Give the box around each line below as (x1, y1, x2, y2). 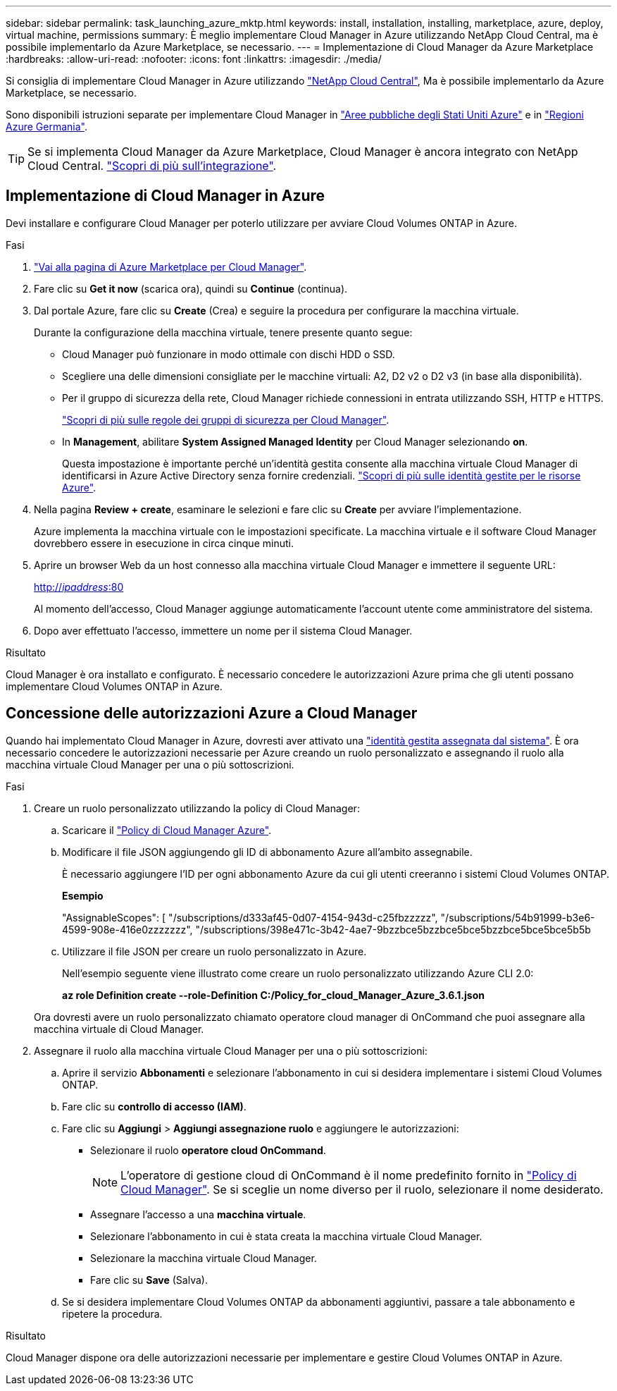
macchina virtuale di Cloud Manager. (34, 1022, 204, 1035)
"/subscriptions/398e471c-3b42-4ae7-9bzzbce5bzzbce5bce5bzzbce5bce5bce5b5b (195, 923, 591, 936)
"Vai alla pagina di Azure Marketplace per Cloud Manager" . (34, 260, 307, 273)
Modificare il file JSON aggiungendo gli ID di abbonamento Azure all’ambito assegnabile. (62, 845, 473, 858)
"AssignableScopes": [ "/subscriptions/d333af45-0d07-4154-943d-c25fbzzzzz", (62, 911, 438, 924)
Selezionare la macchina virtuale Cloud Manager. (90, 1251, 317, 1264)
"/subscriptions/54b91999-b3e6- (440, 911, 595, 924)
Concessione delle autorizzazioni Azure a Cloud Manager (6, 704, 418, 723)
